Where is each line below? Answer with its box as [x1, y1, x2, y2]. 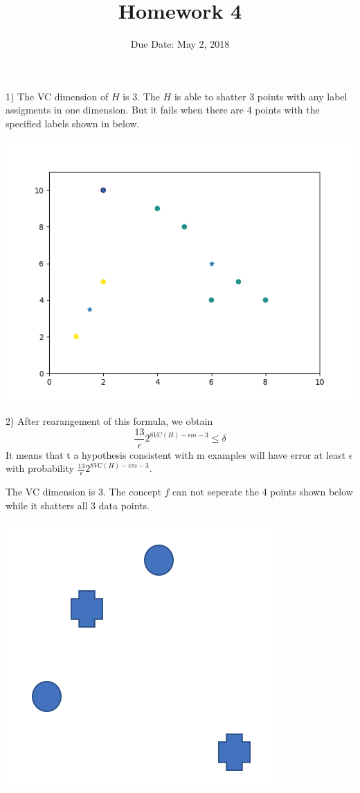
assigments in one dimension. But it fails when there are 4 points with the [6, 102, 320, 117]
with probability [6, 461, 74, 475]
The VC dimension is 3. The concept [6, 484, 161, 499]
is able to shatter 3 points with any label [174, 89, 348, 103]
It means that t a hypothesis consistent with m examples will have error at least [6, 447, 345, 462]
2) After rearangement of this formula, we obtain [6, 414, 213, 428]
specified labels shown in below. [6, 116, 140, 130]
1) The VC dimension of [6, 89, 109, 103]
